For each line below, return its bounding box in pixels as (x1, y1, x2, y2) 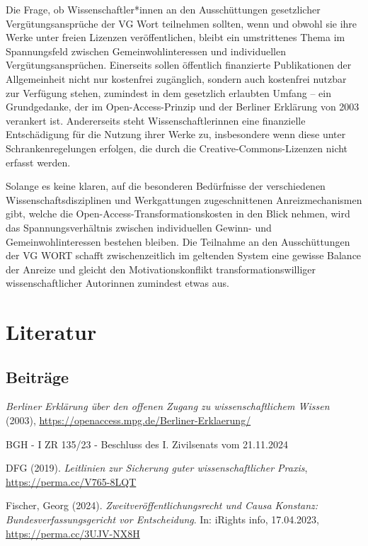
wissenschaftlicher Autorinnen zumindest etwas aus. (6, 275, 229, 290)
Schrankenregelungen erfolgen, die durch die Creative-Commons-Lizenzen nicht (6, 140, 348, 155)
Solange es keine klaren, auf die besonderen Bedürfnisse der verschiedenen (6, 178, 326, 193)
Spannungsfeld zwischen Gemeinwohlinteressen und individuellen (6, 43, 286, 58)
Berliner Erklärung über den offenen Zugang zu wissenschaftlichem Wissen (6, 399, 330, 414)
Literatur (6, 317, 97, 346)
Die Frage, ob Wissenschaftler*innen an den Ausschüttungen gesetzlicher (6, 2, 321, 16)
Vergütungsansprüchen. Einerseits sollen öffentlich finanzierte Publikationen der (6, 57, 352, 72)
